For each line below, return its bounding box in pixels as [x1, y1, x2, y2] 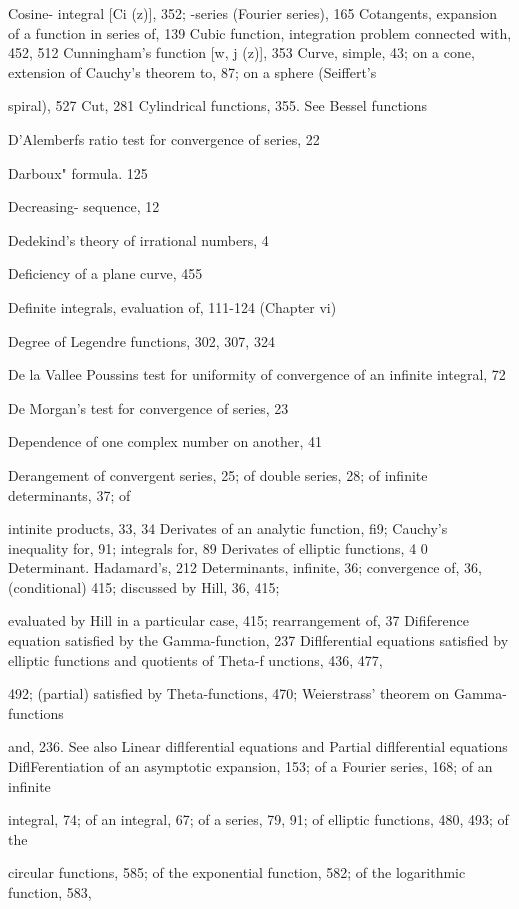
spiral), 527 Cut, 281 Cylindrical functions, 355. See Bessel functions [8, 95, 428, 116]
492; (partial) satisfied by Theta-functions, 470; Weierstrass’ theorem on [8, 683, 450, 704]
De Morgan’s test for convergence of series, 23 [8, 397, 289, 418]
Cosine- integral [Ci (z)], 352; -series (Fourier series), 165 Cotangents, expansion [8, 3, 497, 23]
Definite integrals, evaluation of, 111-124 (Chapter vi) [8, 296, 337, 317]
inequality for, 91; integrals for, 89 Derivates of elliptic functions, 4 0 [8, 537, 428, 558]
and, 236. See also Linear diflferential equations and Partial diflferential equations [8, 736, 508, 757]
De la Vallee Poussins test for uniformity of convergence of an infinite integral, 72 [8, 364, 506, 385]
